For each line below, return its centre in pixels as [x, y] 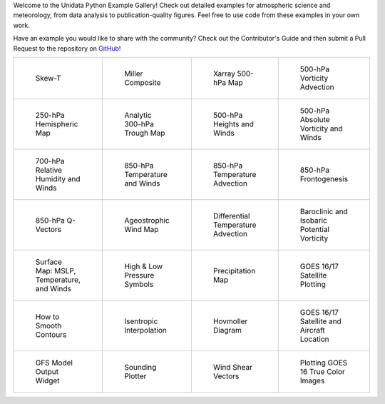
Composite [143, 82]
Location [314, 339]
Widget [47, 380]
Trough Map [145, 133]
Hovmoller [230, 321]
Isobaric [313, 220]
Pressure [139, 275]
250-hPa [50, 115]
